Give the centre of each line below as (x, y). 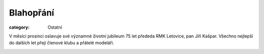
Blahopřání (32, 13)
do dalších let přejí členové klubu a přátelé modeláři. (62, 43)
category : (19, 27)
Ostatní (55, 27)
